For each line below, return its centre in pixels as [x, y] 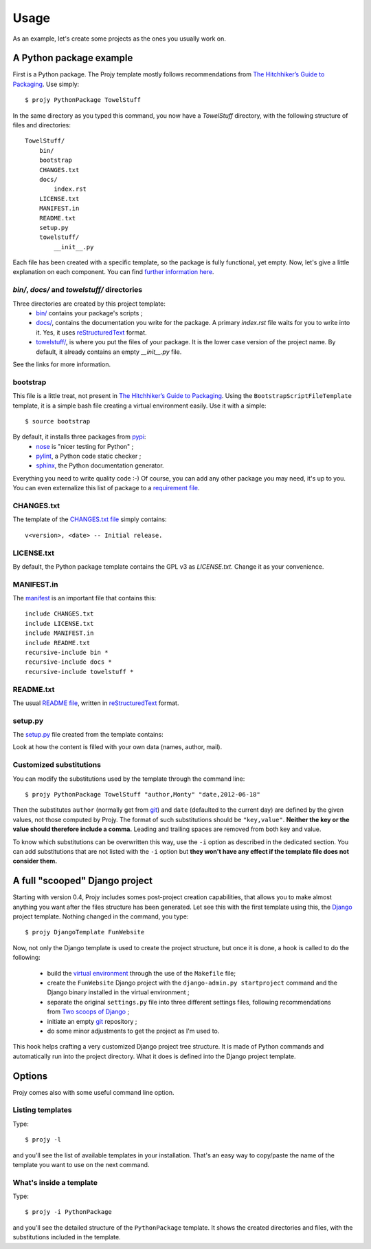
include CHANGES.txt [59, 614]
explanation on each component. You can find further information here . [113, 272]
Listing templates [42, 1110]
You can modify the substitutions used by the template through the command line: [129, 779]
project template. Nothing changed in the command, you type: [101, 916]
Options [30, 1076]
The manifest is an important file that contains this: [85, 598]
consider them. [35, 861]
